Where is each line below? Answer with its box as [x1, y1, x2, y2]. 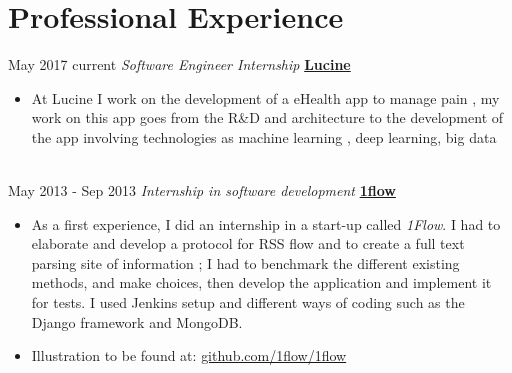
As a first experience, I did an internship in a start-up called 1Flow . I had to [31, 213, 501, 234]
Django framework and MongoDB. [31, 311, 243, 332]
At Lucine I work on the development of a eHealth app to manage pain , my [31, 87, 500, 108]
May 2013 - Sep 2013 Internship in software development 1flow [8, 180, 396, 201]
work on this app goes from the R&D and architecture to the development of [31, 107, 504, 128]
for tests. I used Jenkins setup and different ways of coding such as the [31, 292, 465, 313]
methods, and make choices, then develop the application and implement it [31, 272, 492, 293]
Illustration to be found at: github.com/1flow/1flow [31, 345, 347, 366]
